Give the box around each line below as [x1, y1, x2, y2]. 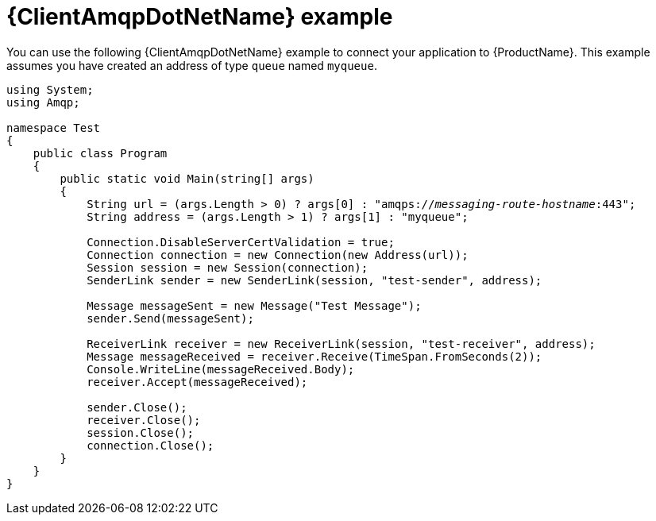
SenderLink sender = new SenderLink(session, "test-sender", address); [87, 273, 542, 287]
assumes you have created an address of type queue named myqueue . [6, 58, 377, 72]
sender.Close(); [87, 400, 187, 414]
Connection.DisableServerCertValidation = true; [87, 235, 395, 249]
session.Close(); [87, 426, 195, 439]
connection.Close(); [87, 438, 214, 452]
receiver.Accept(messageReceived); [87, 375, 308, 388]
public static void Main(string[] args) [60, 172, 314, 185]
